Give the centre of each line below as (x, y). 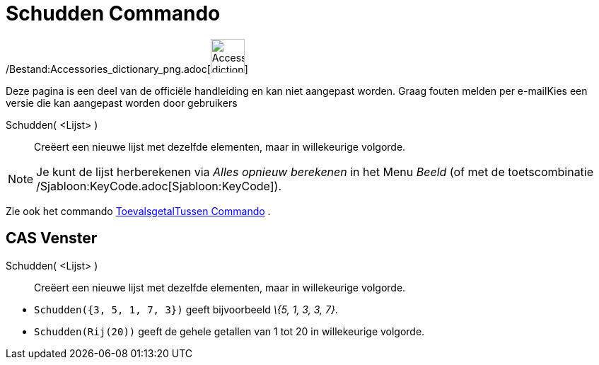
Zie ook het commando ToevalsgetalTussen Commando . (138, 211)
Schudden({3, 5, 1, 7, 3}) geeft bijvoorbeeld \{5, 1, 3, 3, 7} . (186, 309)
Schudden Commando (113, 13)
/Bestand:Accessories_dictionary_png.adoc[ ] (127, 69)
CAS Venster (52, 238)
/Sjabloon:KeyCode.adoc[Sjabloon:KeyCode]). (159, 186)
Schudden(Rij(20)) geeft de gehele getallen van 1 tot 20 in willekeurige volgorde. (229, 331)
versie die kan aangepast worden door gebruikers (122, 103)
